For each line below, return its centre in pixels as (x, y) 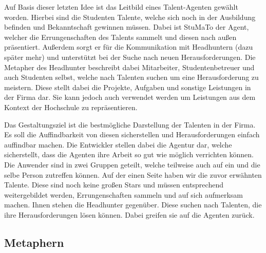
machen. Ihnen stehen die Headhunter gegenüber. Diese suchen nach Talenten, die (133, 205)
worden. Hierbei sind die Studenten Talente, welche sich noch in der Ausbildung (130, 17)
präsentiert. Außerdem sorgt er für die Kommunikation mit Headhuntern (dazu (129, 47)
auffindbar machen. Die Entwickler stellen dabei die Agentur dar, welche (118, 144)
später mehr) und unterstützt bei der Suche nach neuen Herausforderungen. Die (130, 57)
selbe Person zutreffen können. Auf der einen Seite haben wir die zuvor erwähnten (133, 174)
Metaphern (34, 242)
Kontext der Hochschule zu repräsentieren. (71, 107)
